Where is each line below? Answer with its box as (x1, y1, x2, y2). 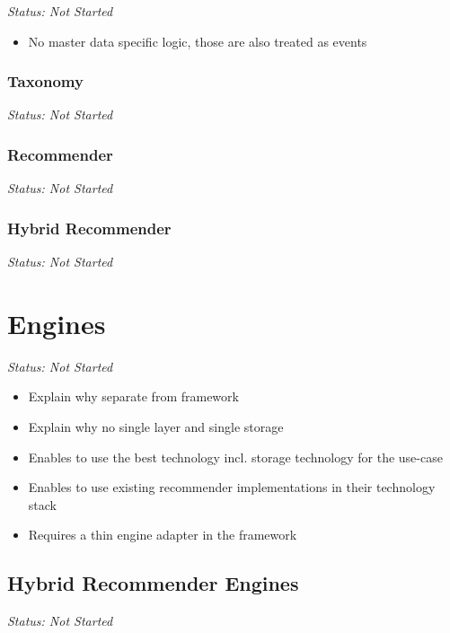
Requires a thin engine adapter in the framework (28, 525, 297, 544)
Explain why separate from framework (28, 387, 239, 406)
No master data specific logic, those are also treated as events (28, 31, 367, 50)
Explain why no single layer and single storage (28, 417, 284, 435)
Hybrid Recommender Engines (7, 569, 299, 597)
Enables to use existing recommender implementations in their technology (28, 478, 436, 497)
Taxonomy (7, 70, 84, 92)
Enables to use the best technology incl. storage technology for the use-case (28, 447, 443, 466)
